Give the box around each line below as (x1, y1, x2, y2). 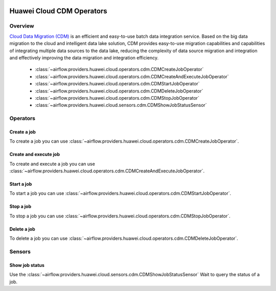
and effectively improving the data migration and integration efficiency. (9, 54, 158, 61)
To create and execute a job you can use (9, 161, 96, 167)
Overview (9, 23, 34, 30)
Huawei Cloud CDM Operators (9, 7, 107, 15)
